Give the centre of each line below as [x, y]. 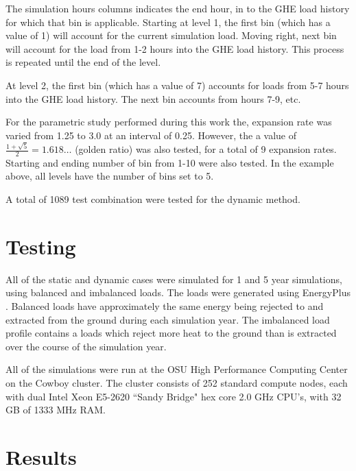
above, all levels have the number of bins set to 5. [110, 176]
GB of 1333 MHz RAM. [56, 410]
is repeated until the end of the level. [83, 62]
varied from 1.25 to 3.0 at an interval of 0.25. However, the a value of [151, 135]
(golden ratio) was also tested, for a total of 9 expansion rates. [206, 149]
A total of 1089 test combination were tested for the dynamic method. [153, 199]
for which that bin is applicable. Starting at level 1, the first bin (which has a [168, 22]
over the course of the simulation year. [86, 346]
